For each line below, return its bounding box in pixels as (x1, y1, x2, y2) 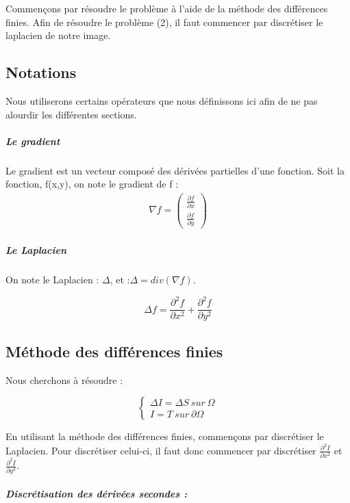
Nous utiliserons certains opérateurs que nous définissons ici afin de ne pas (5, 93, 318, 107)
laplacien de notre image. (5, 28, 111, 42)
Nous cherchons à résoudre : (5, 372, 123, 387)
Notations (5, 62, 77, 83)
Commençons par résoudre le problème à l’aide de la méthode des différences (5, 1, 328, 15)
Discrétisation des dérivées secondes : (5, 487, 188, 501)
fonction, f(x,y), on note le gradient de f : (5, 177, 179, 191)
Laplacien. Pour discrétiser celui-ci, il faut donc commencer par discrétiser (5, 443, 316, 457)
